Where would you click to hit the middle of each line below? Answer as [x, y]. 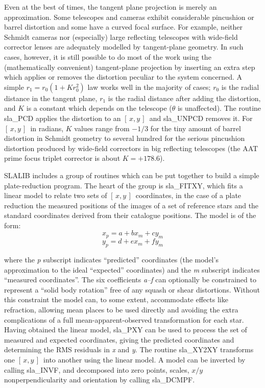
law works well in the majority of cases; [149, 87]
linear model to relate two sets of [56, 195]
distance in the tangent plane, [51, 98]
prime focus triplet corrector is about [62, 158]
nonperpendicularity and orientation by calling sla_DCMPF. [100, 380]
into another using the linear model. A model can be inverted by [144, 359]
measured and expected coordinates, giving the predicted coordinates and [119, 339]
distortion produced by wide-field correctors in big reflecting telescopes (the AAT [131, 148]
